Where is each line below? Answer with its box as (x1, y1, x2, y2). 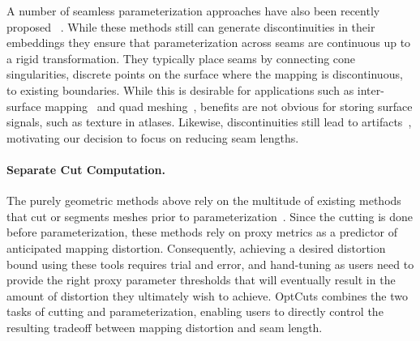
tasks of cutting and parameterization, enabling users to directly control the (6, 303, 384, 320)
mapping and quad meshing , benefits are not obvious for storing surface (45, 97, 413, 114)
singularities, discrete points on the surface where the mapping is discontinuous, (6, 66, 403, 83)
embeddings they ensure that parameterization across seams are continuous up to (6, 34, 411, 51)
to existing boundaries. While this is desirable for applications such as (6, 81, 354, 98)
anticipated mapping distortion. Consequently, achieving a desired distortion (6, 239, 386, 256)
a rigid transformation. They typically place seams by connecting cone (6, 49, 356, 66)
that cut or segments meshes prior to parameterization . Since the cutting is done (6, 207, 414, 224)
